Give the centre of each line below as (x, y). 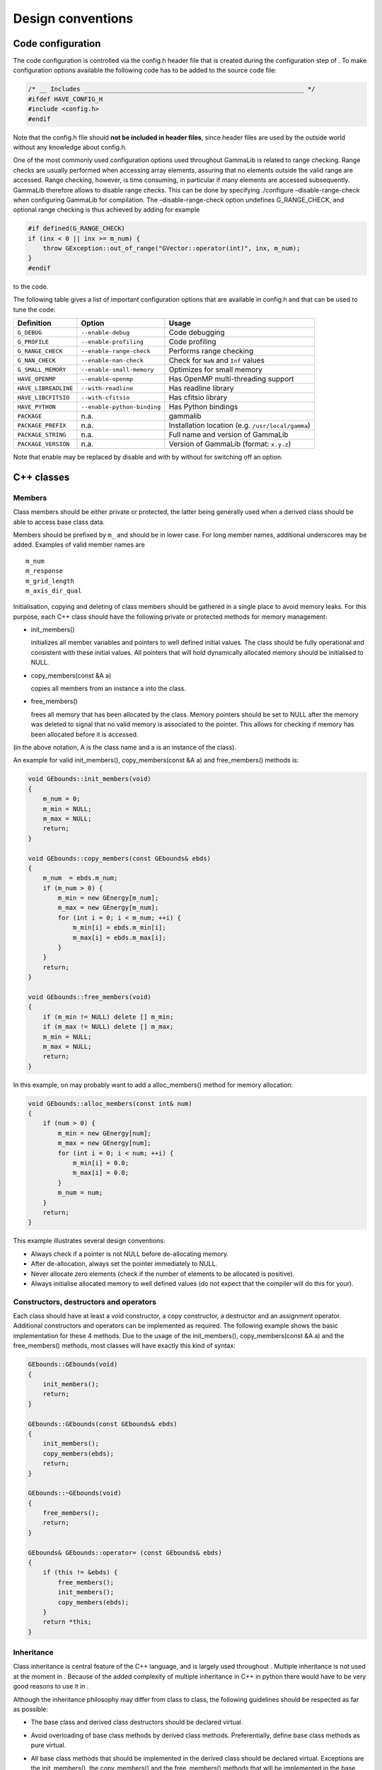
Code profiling (192, 342)
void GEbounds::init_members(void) (89, 779)
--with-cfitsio (105, 398)
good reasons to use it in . (51, 1686)
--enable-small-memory (117, 369)
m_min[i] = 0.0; (101, 1163)
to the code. (31, 286)
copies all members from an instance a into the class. (109, 689)
